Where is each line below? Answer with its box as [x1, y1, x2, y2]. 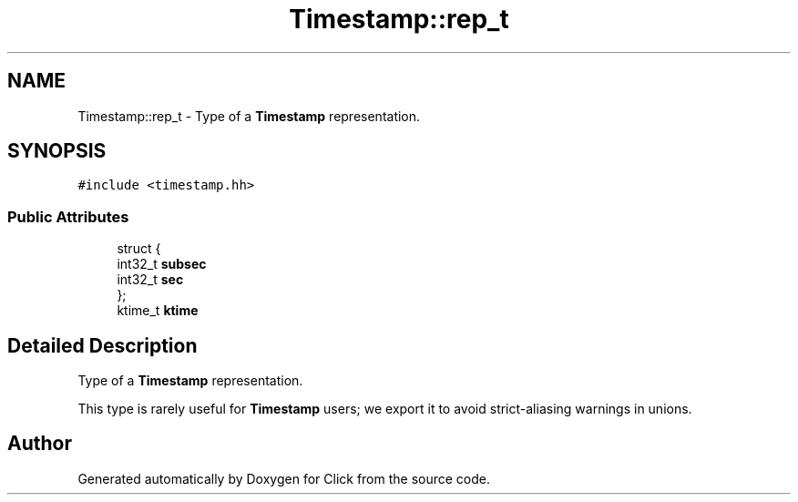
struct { [117, 241, 161, 257]
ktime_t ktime [117, 302, 199, 319]
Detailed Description [7, 333, 198, 357]
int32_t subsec [117, 256, 207, 272]
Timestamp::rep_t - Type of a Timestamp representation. [77, 108, 421, 124]
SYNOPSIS [7, 139, 107, 163]
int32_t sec [117, 271, 184, 288]
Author [7, 432, 72, 456]
